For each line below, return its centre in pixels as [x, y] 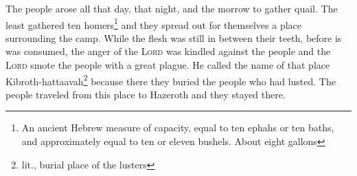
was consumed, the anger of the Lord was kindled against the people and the [168, 51]
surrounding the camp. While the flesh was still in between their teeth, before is [174, 37]
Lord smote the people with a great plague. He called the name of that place [168, 65]
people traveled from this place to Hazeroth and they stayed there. [146, 94]
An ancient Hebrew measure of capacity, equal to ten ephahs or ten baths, [178, 128]
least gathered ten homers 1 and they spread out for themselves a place [154, 23]
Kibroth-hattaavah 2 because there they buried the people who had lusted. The [171, 80]
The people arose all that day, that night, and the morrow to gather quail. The [172, 8]
